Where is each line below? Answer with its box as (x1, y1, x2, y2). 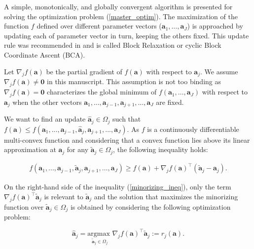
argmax (87, 230, 110, 238)
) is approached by (187, 21, 243, 31)
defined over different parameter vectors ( (36, 21, 162, 31)
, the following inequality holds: (113, 144, 208, 155)
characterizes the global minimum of (47, 87, 157, 97)
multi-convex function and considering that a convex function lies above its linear (4, 134, 250, 145)
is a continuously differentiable (147, 124, 239, 134)
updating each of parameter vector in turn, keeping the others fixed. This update (4, 30, 249, 40)
